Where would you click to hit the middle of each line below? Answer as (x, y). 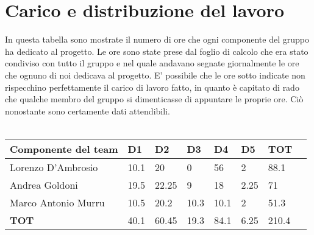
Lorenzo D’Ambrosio (54, 167)
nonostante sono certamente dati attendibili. (87, 110)
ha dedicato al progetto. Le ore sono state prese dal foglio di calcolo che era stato (157, 51)
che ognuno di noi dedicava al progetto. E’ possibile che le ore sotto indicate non (155, 75)
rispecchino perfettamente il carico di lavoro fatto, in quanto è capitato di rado (152, 87)
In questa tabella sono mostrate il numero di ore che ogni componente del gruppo (157, 39)
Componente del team (64, 149)
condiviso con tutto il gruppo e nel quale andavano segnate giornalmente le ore (152, 63)
